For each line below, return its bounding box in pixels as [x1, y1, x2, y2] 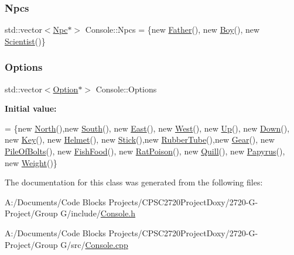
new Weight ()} [5, 156, 57, 168]
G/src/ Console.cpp [60, 238, 128, 250]
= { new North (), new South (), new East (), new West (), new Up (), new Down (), [5, 122, 290, 134]
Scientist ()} [5, 35, 46, 47]
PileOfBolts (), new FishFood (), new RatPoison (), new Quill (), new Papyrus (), [5, 145, 285, 157]
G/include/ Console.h [60, 207, 136, 219]
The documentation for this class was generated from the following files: [5, 176, 263, 188]
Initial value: [5, 102, 57, 115]
